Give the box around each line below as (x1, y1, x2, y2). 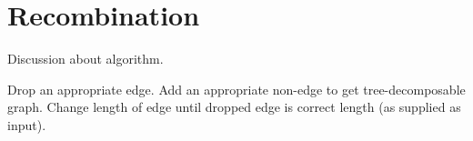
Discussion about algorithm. (7, 49, 164, 68)
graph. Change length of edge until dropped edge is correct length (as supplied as (7, 97, 461, 116)
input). (7, 115, 46, 134)
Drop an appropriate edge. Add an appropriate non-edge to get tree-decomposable (7, 79, 466, 98)
